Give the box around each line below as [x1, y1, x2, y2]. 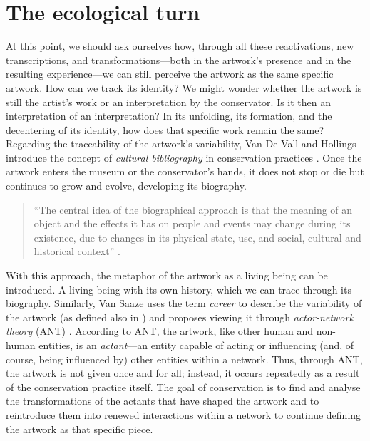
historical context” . [34, 244, 120, 259]
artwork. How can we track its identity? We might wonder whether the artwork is [6, 80, 362, 95]
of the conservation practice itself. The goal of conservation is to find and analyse [6, 379, 361, 394]
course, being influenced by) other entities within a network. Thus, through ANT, [6, 351, 363, 366]
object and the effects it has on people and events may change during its [34, 216, 351, 231]
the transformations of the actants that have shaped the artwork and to [6, 393, 319, 408]
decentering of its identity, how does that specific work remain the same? [6, 122, 324, 137]
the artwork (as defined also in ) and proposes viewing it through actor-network [6, 309, 354, 324]
